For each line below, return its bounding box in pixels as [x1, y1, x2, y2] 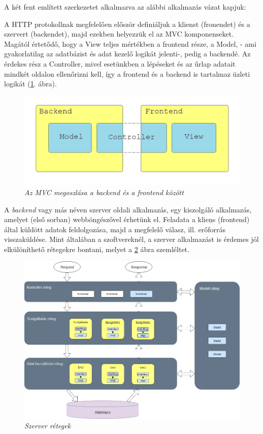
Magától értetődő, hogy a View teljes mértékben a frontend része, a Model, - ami [4, 38, 256, 49]
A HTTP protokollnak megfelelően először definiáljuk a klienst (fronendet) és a [4, 18, 250, 29]
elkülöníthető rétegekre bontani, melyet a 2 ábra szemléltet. [4, 243, 189, 254]
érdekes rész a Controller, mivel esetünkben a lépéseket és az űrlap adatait [4, 58, 236, 69]
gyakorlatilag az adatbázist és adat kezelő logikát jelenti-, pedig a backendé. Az [4, 48, 251, 59]
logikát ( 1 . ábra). [4, 78, 57, 89]
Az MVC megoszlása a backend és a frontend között [24, 187, 184, 197]
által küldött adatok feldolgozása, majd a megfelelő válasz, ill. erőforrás [4, 224, 225, 234]
